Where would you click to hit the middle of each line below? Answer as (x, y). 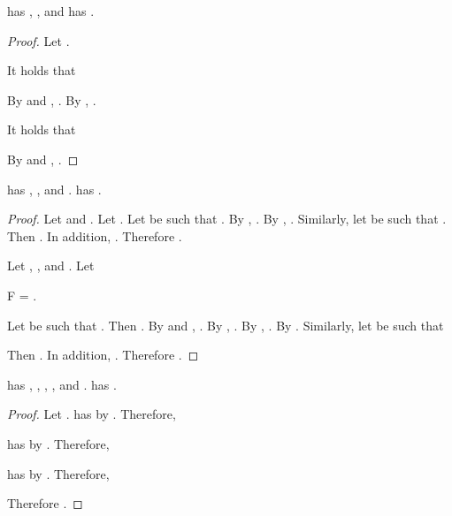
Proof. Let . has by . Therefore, (92, 414)
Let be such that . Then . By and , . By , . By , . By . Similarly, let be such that (226, 325)
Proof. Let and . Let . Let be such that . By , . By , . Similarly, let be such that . (227, 219)
